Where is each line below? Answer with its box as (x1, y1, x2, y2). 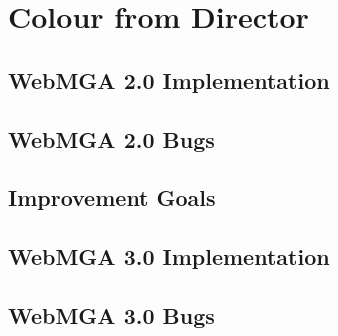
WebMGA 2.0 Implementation (8, 64, 330, 95)
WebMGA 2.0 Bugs (8, 123, 215, 154)
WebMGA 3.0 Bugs (8, 299, 215, 330)
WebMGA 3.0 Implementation (8, 241, 330, 272)
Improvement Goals (8, 182, 216, 213)
